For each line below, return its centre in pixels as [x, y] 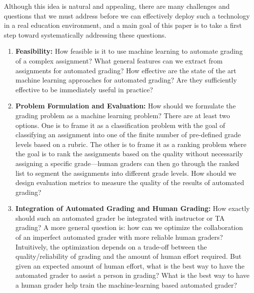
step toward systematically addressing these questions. [85, 34]
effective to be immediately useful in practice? [84, 89]
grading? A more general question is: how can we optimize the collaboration [129, 227]
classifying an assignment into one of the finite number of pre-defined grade [128, 135]
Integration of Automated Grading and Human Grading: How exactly [133, 208]
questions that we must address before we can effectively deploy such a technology [127, 15]
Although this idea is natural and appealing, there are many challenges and [117, 6]
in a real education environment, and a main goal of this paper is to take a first [123, 25]
